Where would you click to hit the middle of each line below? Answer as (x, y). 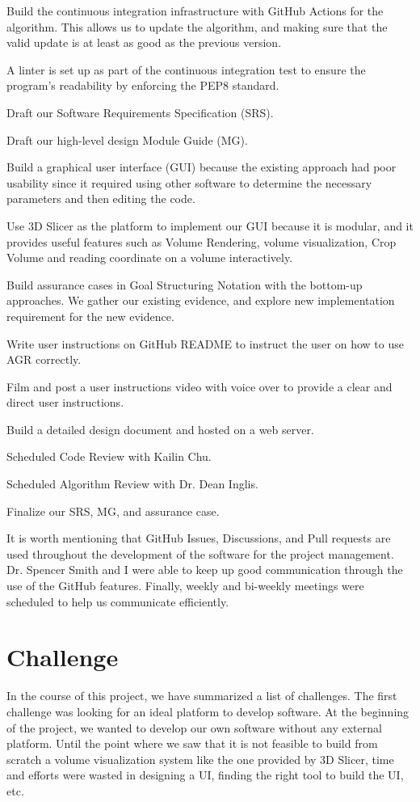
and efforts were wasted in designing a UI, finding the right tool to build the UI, (205, 775)
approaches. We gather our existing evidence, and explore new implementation (201, 300)
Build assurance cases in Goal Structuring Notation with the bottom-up (185, 284)
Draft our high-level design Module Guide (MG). (127, 139)
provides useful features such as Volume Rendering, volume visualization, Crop (202, 241)
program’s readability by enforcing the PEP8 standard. (143, 85)
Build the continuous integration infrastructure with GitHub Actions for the (195, 11)
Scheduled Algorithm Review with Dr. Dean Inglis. (132, 484)
